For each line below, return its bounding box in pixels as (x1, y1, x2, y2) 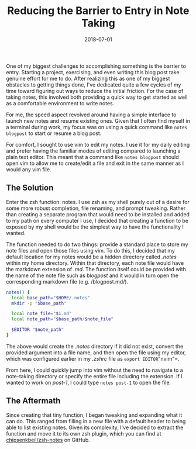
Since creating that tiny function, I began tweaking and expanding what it (6, 411, 183, 419)
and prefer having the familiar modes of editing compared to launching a (6, 147, 181, 154)
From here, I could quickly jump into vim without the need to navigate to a (6, 367, 183, 374)
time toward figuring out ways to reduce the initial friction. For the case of (6, 87, 184, 94)
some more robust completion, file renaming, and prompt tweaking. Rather (6, 205, 186, 212)
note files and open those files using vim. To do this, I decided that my (6, 247, 176, 254)
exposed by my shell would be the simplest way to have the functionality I (6, 223, 184, 230)
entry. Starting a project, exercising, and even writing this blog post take (6, 68, 180, 75)
